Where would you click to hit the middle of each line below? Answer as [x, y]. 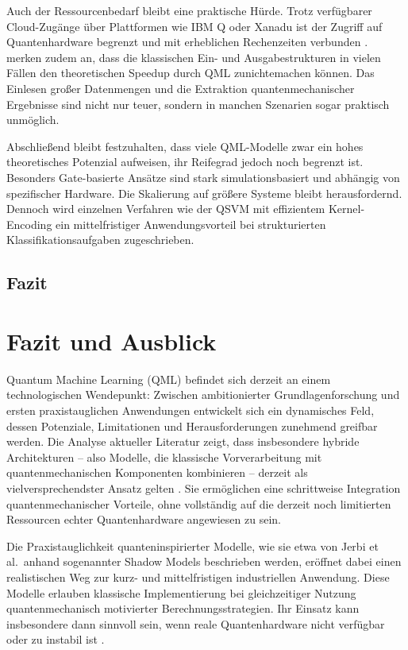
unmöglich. [33, 120]
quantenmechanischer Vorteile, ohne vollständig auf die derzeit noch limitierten [199, 503]
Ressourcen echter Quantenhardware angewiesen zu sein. [144, 519]
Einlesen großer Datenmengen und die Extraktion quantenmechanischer [181, 88]
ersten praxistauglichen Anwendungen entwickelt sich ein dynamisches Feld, [191, 410]
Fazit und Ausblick [112, 340]
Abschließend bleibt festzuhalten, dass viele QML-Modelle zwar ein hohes [185, 146]
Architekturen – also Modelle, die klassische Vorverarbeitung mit [164, 457]
